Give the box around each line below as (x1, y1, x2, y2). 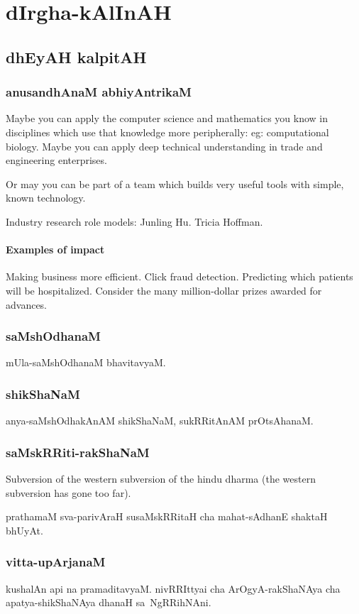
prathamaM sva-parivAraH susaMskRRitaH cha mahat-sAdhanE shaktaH (6, 509, 328, 524)
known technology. (6, 190, 86, 205)
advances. (6, 297, 48, 312)
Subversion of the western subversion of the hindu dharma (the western (6, 471, 316, 486)
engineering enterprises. (6, 153, 107, 168)
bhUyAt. (6, 522, 43, 537)
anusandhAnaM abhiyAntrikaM (6, 83, 192, 101)
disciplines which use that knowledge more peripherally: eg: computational (6, 124, 329, 139)
